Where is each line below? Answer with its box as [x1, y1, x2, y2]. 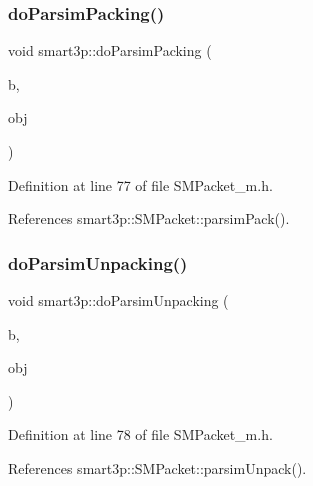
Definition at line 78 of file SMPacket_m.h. [8, 424, 273, 445]
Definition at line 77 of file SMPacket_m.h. [8, 174, 273, 195]
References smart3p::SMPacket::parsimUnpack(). [8, 457, 307, 478]
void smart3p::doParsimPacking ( [8, 40, 212, 61]
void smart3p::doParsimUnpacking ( [8, 290, 229, 310]
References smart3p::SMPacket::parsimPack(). [8, 208, 290, 229]
